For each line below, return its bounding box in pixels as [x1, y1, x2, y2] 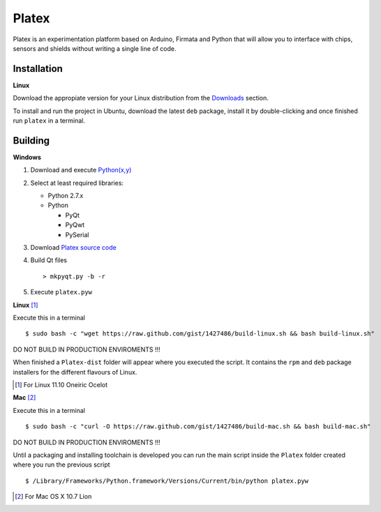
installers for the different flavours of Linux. [13, 368, 137, 376]
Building [13, 135, 50, 146]
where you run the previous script [13, 460, 111, 469]
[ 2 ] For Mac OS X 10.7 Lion [15, 492, 92, 501]
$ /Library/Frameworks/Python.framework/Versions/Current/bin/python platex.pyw [25, 476, 309, 485]
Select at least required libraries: [30, 179, 124, 187]
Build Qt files [30, 256, 68, 264]
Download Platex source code [30, 243, 117, 252]
